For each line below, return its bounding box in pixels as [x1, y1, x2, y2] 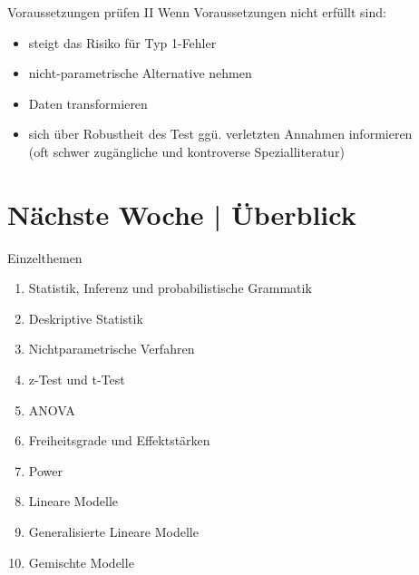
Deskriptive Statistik [28, 308, 143, 327]
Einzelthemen [7, 248, 83, 267]
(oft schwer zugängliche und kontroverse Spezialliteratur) [28, 141, 345, 161]
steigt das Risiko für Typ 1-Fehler [28, 33, 217, 52]
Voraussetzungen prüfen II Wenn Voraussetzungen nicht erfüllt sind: [7, 3, 386, 21]
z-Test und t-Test [28, 370, 125, 389]
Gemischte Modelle [28, 552, 134, 571]
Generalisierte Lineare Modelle [28, 522, 199, 541]
